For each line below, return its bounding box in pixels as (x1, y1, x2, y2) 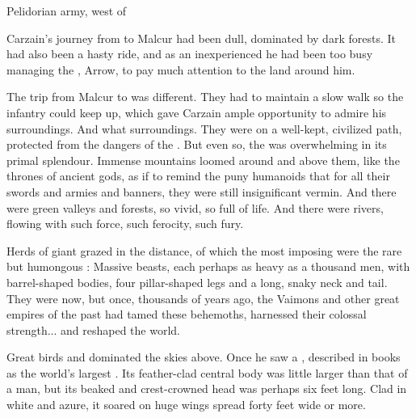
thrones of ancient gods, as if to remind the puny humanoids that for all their (6, 167, 390, 184)
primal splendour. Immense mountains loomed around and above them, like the (6, 151, 400, 168)
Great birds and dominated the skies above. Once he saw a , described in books (6, 348, 401, 365)
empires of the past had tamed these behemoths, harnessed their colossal (6, 306, 367, 323)
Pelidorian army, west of (6, 2, 127, 19)
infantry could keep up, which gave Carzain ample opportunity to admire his (6, 103, 387, 120)
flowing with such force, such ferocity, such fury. (6, 215, 244, 232)
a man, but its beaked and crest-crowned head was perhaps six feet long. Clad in (6, 380, 407, 397)
